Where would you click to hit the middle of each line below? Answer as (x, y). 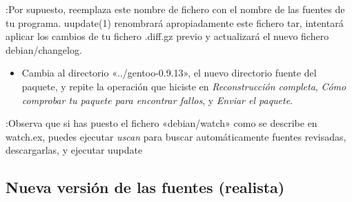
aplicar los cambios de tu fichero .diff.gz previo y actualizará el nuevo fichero (167, 36)
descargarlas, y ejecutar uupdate (74, 150)
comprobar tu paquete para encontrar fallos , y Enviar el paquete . (157, 100)
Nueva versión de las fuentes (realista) (145, 187)
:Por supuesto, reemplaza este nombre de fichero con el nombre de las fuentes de (175, 9)
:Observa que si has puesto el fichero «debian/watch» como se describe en (162, 123)
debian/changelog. (44, 49)
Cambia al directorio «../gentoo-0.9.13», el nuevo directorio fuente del (169, 73)
